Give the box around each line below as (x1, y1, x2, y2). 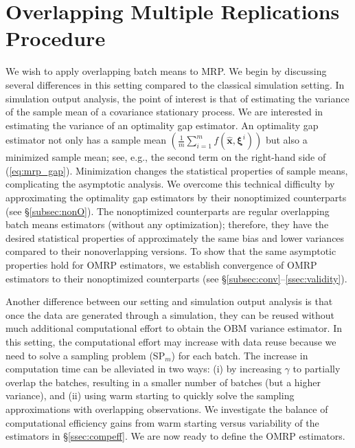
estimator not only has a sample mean (5, 133, 166, 147)
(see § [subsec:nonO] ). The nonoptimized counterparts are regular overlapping (5, 203, 330, 218)
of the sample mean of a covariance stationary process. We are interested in (5, 104, 323, 119)
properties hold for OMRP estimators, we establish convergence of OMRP (5, 258, 317, 272)
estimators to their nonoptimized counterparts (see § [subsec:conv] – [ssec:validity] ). (5, 271, 347, 285)
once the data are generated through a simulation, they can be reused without (5, 307, 335, 322)
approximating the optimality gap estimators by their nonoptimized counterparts (5, 190, 347, 205)
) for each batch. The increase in (171, 348, 308, 362)
